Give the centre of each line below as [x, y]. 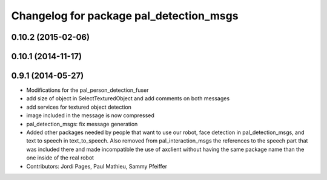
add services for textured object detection [79, 107]
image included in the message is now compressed [90, 115]
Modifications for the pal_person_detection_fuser [88, 90]
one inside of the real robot [60, 158]
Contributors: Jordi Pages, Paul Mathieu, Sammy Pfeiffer [97, 166]
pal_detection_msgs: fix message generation [82, 124]
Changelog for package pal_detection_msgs [125, 16]
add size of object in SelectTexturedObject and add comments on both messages [128, 98]
